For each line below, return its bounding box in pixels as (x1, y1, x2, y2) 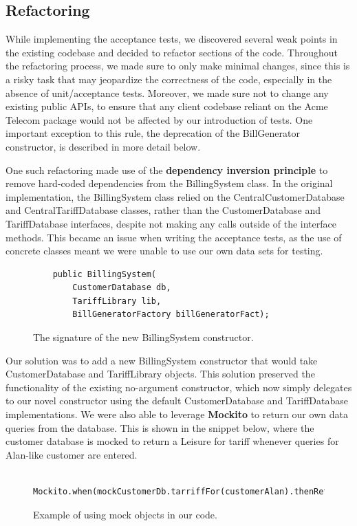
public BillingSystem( (52, 269, 156, 279)
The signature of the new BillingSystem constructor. (33, 330, 254, 344)
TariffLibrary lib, (72, 296, 162, 306)
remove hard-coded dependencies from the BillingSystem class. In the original (6, 176, 333, 190)
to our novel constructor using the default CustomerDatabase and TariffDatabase (6, 393, 348, 408)
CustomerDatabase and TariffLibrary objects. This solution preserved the (6, 366, 315, 381)
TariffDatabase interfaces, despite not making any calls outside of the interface (6, 216, 336, 230)
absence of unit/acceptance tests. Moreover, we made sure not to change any (6, 85, 329, 100)
